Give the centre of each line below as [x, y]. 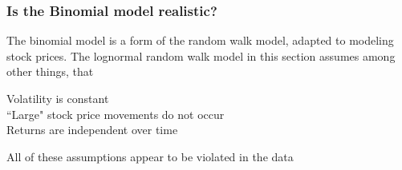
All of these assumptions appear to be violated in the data [150, 156]
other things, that [50, 71]
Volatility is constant [58, 98]
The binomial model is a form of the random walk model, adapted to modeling [200, 40]
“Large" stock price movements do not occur [116, 114]
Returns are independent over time [92, 130]
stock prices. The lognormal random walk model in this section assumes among [201, 55]
